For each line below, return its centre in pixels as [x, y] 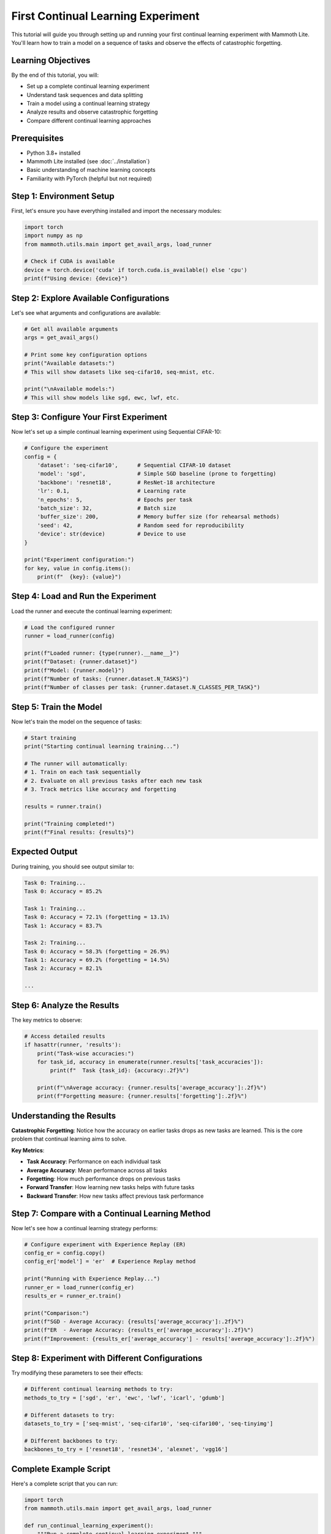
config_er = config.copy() [65, 1253]
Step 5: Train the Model [57, 707]
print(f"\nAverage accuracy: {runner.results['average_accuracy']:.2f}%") [152, 1088]
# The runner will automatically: [76, 763]
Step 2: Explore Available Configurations [90, 298]
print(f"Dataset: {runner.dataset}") [81, 662]
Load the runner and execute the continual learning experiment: [92, 611]
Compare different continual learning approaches [89, 120]
